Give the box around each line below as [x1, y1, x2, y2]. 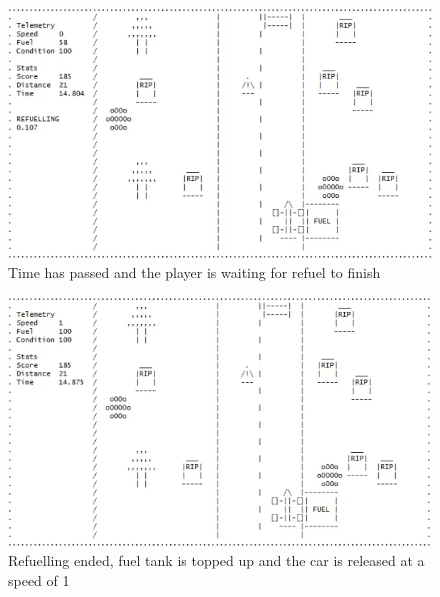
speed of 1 [8, 569, 70, 590]
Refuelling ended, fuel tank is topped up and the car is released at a [8, 550, 425, 571]
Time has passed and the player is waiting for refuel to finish [8, 262, 381, 283]
